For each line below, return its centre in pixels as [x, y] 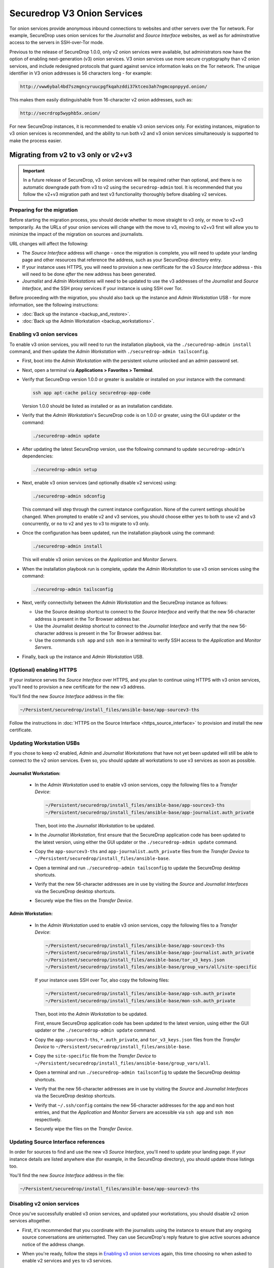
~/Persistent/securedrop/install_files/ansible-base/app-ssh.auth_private [141, 994]
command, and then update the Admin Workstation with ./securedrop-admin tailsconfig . [109, 351]
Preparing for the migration [44, 209]
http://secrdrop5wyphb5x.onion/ [60, 113]
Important [34, 171]
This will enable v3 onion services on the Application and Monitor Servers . [100, 559]
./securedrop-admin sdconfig [69, 496]
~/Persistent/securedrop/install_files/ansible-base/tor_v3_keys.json [135, 960]
